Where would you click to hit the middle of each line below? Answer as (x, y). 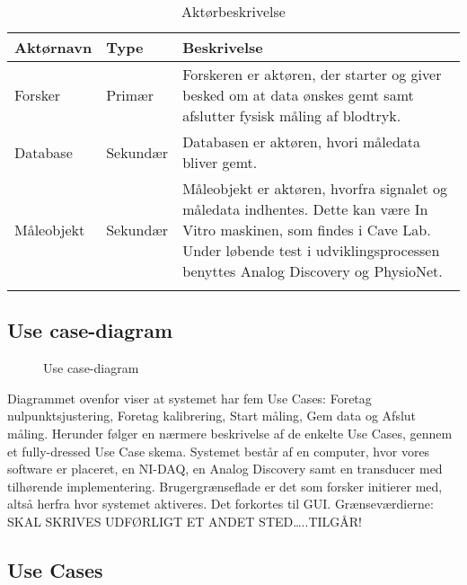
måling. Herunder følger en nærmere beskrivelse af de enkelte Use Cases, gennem (230, 433)
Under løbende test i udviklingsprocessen (311, 250)
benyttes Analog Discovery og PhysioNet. (313, 271)
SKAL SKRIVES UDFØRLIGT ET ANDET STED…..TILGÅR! (185, 521)
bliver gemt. (220, 162)
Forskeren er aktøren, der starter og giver (312, 74)
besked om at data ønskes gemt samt (298, 95)
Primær (130, 95)
